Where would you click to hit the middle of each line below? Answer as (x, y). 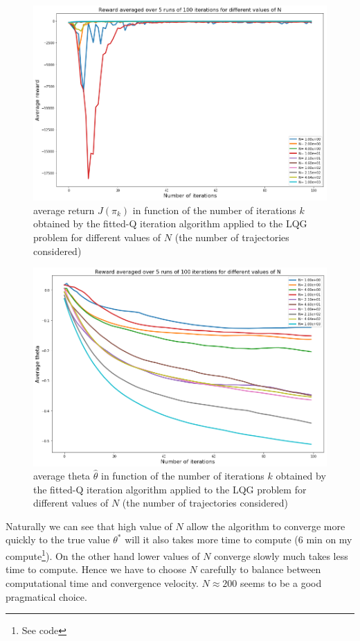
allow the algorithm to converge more (266, 526)
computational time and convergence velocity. (102, 582)
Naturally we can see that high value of (89, 526)
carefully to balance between (261, 569)
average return (64, 210)
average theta (62, 476)
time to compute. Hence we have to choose (96, 569)
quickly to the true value (58, 539)
